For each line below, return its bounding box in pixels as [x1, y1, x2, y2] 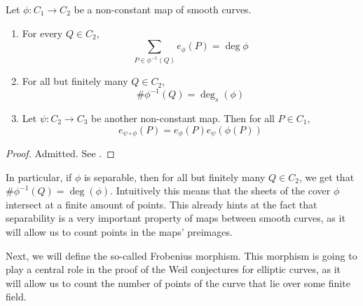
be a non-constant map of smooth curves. [74, 2, 252, 16]
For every [22, 25, 63, 40]
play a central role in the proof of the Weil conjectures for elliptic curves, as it [6, 262, 341, 277]
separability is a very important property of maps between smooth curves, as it [6, 211, 345, 225]
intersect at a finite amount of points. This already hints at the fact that [6, 197, 317, 211]
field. [6, 289, 27, 304]
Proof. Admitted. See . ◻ [6, 146, 115, 161]
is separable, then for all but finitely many [83, 169, 266, 184]
